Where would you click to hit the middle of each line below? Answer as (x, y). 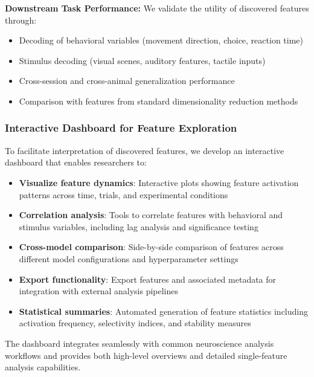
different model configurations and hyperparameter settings (129, 258)
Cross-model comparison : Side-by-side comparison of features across (151, 247)
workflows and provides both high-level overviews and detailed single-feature (146, 355)
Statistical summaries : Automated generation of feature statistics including (164, 311)
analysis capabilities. (43, 367)
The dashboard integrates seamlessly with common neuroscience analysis (139, 343)
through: (21, 20)
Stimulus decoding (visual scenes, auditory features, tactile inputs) (142, 60)
